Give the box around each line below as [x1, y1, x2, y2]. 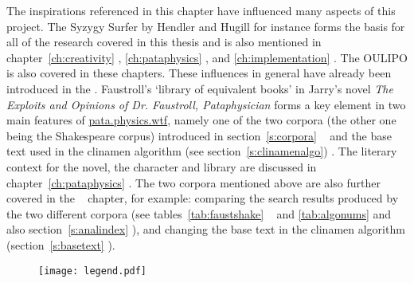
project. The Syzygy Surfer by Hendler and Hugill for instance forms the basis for [6, 18, 405, 34]
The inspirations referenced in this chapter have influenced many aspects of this [6, 2, 396, 18]
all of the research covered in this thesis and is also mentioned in [6, 33, 322, 50]
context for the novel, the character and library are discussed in [6, 158, 317, 175]
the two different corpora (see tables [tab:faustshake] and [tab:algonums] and [6, 205, 392, 222]
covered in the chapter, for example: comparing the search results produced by [6, 190, 399, 206]
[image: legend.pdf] [38, 265, 147, 277]
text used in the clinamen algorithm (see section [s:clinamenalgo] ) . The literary [6, 143, 397, 159]
